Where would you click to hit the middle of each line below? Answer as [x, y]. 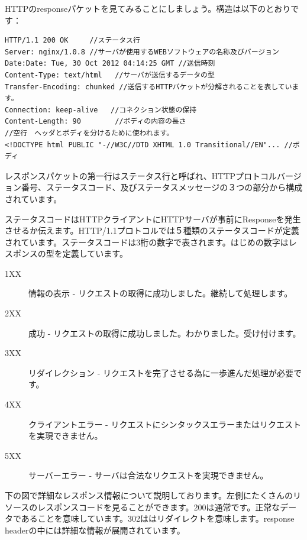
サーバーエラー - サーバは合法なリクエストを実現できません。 [148, 475]
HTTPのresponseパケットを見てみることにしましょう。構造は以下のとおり [148, 8]
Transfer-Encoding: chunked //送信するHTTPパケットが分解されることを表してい [148, 87]
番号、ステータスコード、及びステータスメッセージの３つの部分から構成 [162, 187]
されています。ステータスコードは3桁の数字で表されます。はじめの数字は [147, 242]
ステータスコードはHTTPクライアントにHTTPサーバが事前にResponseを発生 [153, 219]
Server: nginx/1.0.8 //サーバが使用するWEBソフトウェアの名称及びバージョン [142, 52]
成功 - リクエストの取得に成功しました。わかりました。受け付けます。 [165, 333]
